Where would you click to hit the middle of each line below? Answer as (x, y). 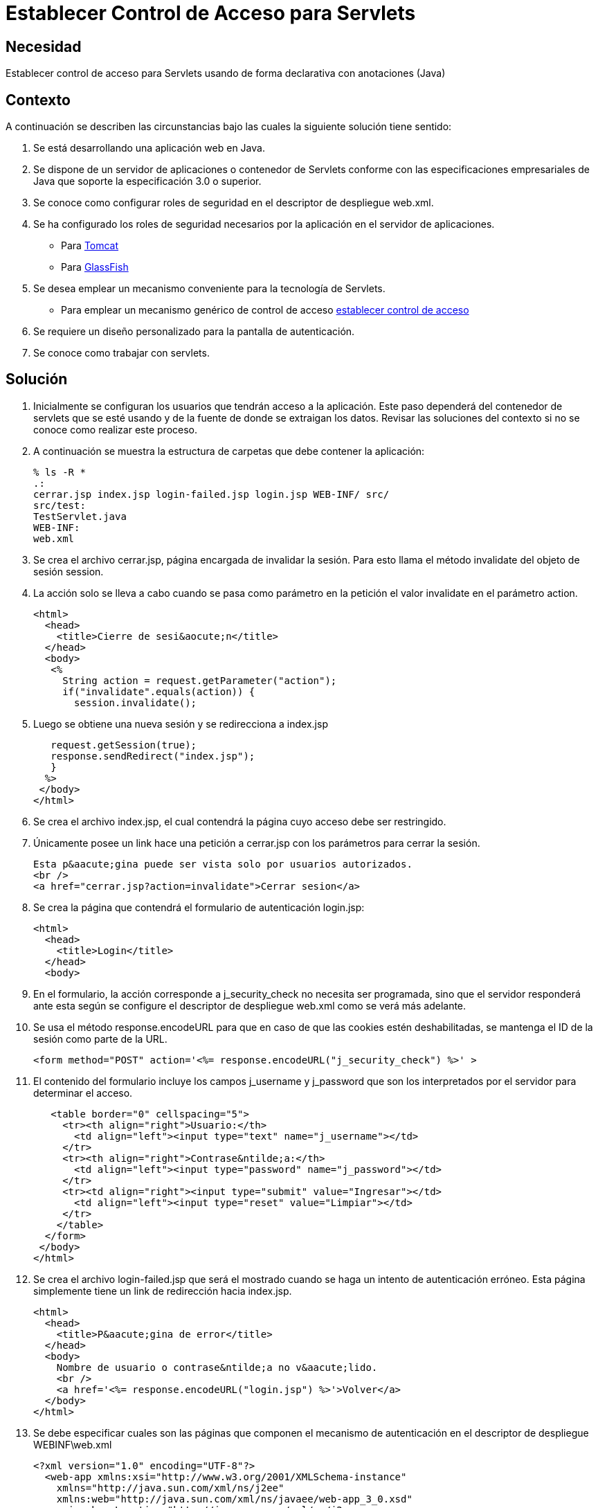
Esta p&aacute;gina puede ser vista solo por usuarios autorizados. (223, 864)
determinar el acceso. (83, 1093)
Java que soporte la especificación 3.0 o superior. (147, 181)
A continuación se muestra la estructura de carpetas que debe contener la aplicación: (229, 451)
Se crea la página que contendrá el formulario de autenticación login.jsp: (199, 907)
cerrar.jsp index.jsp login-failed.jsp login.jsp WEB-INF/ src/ (211, 494)
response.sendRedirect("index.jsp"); (153, 756)
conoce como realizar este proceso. (116, 429)
